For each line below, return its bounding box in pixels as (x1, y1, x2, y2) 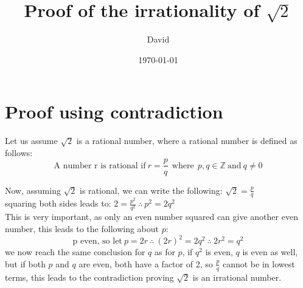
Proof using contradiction (5, 99, 223, 124)
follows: (5, 146, 33, 159)
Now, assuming (5, 183, 61, 196)
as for (154, 245, 175, 258)
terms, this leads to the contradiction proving (5, 270, 174, 283)
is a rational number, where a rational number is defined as (76, 134, 298, 147)
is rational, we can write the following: (80, 183, 223, 196)
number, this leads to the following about (5, 222, 159, 235)
